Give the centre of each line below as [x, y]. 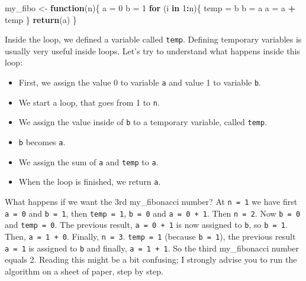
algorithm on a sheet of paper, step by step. [84, 271]
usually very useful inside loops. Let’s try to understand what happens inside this [152, 50]
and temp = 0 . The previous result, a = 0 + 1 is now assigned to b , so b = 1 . [146, 225]
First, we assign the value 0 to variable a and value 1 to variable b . [140, 82]
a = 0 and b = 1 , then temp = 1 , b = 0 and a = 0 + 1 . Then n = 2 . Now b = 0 [153, 213]
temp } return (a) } [41, 19]
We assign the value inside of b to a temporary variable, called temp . [143, 122]
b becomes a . [42, 142]
